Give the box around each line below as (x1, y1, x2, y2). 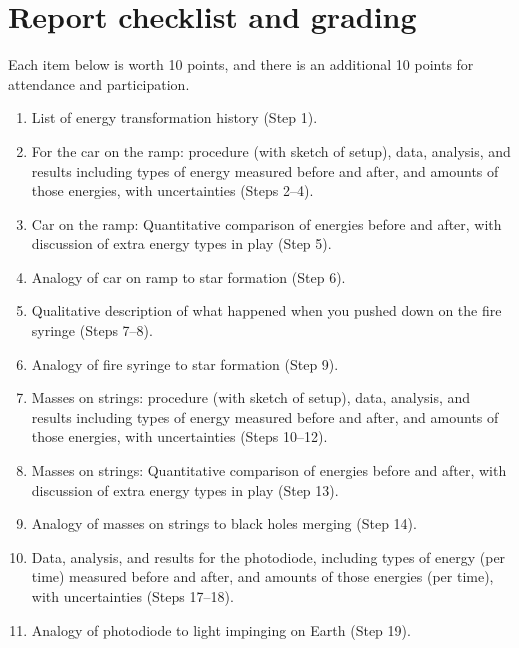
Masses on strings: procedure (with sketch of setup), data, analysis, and (31, 387, 471, 408)
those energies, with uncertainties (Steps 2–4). (31, 180, 314, 201)
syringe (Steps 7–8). (31, 320, 153, 341)
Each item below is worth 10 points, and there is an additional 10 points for (8, 54, 474, 75)
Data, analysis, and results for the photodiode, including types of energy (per (31, 546, 506, 567)
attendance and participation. (8, 73, 190, 94)
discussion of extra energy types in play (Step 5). (31, 233, 332, 254)
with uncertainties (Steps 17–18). (31, 586, 234, 606)
